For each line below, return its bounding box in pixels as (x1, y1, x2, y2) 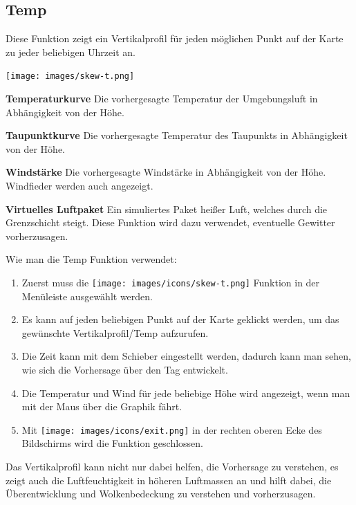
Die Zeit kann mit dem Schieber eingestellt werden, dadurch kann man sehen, (21, 349, 351, 363)
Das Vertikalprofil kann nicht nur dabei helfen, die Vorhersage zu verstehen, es (6, 459, 339, 474)
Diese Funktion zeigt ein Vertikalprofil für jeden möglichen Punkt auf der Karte (6, 31, 344, 46)
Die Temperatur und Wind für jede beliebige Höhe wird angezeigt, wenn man (21, 385, 350, 400)
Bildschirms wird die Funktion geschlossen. (21, 436, 203, 450)
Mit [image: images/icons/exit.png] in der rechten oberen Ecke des (21, 422, 322, 437)
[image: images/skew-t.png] (6, 71, 135, 82)
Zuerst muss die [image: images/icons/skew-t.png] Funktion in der (21, 275, 320, 289)
